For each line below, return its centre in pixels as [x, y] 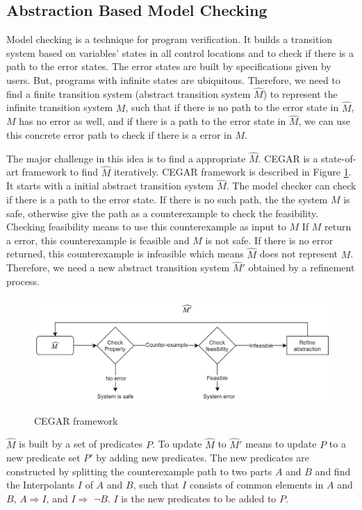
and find [333, 471]
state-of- [339, 158]
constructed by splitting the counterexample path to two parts [139, 471]
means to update [281, 444]
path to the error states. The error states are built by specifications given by [169, 66]
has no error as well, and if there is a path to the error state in [153, 121]
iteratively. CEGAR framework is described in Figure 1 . [232, 172]
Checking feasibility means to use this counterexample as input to [146, 227]
